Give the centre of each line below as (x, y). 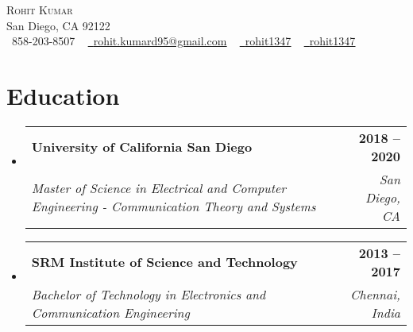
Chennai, (375, 294)
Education (63, 95)
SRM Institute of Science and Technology (164, 262)
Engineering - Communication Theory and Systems (174, 207)
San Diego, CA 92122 (58, 25)
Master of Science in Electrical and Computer (159, 188)
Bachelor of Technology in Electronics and (149, 294)
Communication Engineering (110, 312)
